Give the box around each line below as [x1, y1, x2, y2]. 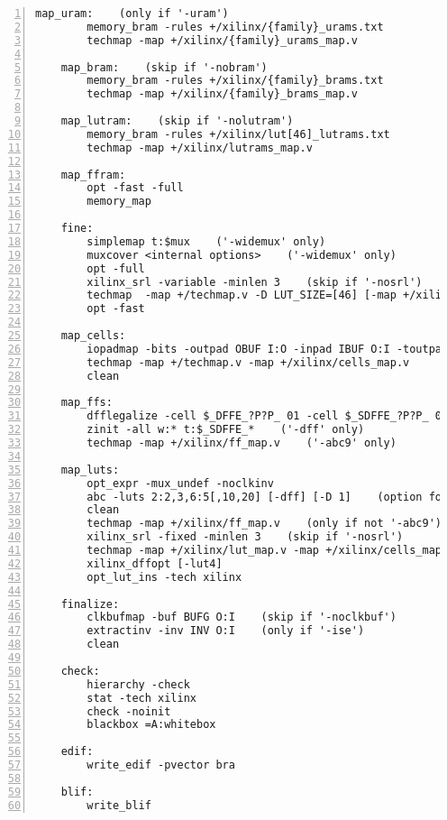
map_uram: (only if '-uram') [35, 7, 229, 20]
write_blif [87, 798, 151, 812]
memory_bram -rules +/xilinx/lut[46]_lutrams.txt [87, 127, 390, 141]
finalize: [60, 597, 120, 611]
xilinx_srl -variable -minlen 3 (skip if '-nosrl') [87, 275, 423, 289]
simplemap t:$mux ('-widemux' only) [87, 235, 326, 248]
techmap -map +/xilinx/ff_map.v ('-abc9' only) [87, 437, 397, 449]
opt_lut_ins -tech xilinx [87, 570, 242, 584]
